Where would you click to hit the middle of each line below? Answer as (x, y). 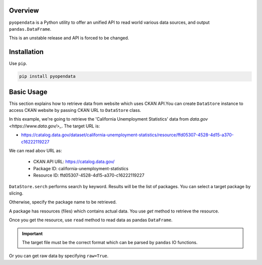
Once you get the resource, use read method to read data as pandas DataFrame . (91, 220)
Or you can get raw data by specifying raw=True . (59, 256)
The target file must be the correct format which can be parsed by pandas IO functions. (110, 242)
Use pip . (18, 64)
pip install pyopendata (48, 76)
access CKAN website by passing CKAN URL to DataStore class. (75, 110)
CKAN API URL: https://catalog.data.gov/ (74, 162)
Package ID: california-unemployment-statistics (81, 168)
